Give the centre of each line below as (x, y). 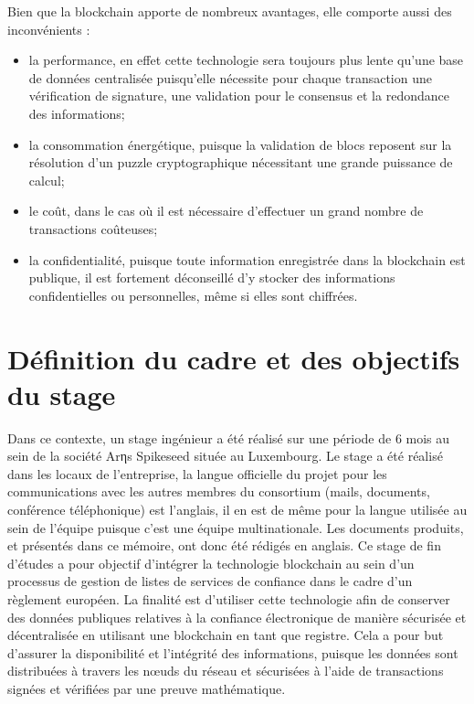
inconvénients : (49, 29)
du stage (62, 394)
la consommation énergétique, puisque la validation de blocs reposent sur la (240, 144)
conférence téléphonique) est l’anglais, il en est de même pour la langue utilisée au (237, 509)
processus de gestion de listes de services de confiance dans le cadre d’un (210, 581)
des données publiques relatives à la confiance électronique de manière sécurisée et (237, 617)
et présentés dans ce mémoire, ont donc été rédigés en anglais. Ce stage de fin (224, 545)
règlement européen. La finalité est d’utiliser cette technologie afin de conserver (229, 598)
